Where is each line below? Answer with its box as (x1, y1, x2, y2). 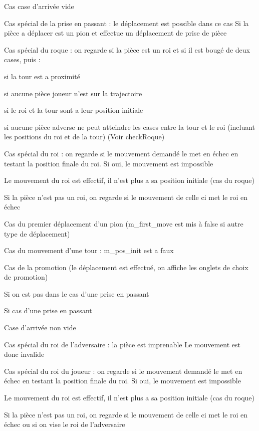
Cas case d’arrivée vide (4, 1, 74, 11)
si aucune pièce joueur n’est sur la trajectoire (4, 88, 142, 98)
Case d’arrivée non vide (4, 322, 76, 333)
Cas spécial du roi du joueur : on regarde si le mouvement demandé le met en (4, 365, 242, 376)
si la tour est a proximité (4, 71, 80, 81)
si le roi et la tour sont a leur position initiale (4, 105, 143, 115)
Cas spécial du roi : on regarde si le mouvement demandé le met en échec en (4, 148, 238, 158)
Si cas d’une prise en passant (4, 305, 92, 316)
